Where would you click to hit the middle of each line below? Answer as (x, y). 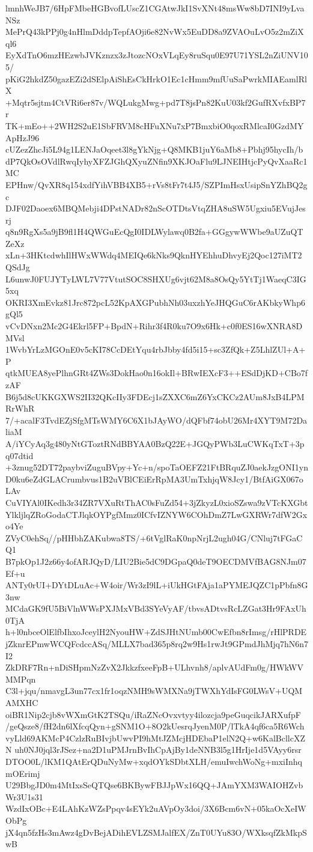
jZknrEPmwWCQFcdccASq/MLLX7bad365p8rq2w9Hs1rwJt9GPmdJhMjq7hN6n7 (157, 644)
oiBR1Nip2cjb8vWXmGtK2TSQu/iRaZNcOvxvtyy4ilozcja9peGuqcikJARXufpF (153, 714)
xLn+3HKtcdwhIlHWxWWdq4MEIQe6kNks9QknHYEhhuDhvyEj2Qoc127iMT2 (154, 255)
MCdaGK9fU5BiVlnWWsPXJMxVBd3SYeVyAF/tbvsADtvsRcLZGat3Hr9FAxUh (156, 608)
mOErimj (23, 773)
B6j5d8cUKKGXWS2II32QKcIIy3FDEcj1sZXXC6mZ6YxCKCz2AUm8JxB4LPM (155, 396)
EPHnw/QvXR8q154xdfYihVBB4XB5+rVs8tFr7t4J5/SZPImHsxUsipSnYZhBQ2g (156, 184)
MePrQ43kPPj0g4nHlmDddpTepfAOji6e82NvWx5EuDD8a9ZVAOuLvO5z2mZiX (155, 32)
